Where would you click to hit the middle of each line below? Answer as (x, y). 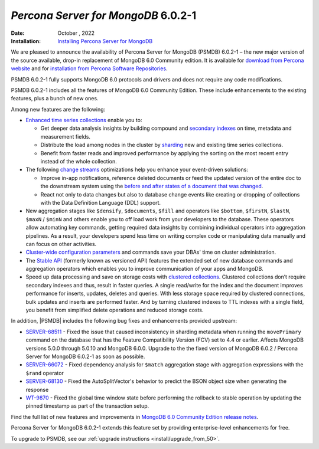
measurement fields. (66, 136)
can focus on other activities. (61, 244)
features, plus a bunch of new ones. (55, 99)
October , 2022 (76, 33)
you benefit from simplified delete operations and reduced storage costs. (115, 310)
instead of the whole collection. (79, 162)
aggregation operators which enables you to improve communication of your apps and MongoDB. (145, 269)
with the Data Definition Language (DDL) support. (101, 202)
